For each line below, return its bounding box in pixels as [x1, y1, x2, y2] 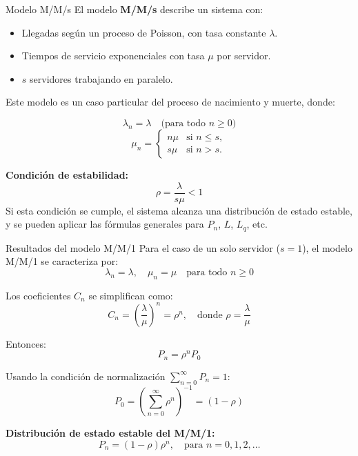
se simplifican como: [88, 288, 173, 302]
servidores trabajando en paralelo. [30, 71, 173, 86]
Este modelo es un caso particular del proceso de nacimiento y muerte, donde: [6, 95, 335, 109]
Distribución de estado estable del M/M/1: [6, 426, 215, 440]
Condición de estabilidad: [6, 167, 129, 181]
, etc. [246, 217, 268, 231]
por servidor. [217, 48, 271, 63]
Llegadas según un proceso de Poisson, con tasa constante [21, 25, 266, 39]
